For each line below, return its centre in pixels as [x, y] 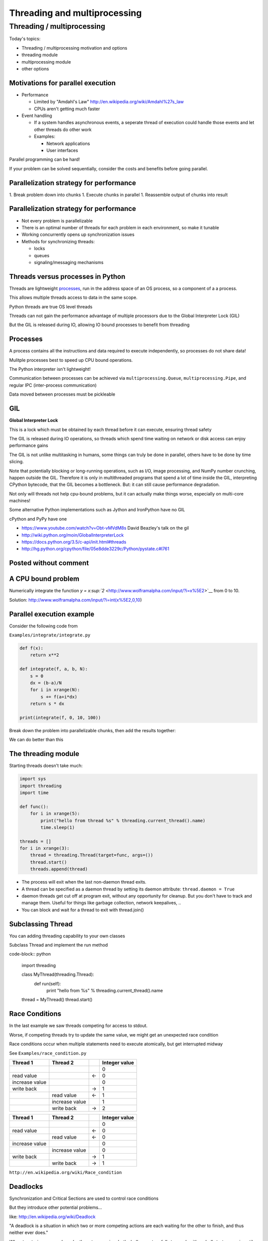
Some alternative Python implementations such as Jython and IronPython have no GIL [97, 510]
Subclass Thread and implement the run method [59, 945]
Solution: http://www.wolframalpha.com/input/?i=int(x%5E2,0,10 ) [75, 600]
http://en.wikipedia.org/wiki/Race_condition [66, 1172]
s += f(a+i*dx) [59, 697]
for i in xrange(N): [55, 690]
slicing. [17, 462]
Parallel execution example [52, 614]
